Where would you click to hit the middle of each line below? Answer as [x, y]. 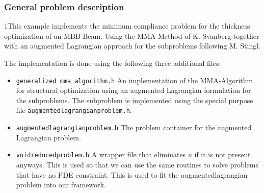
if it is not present [222, 154]
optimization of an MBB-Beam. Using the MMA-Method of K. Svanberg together [132, 35]
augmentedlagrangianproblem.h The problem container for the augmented [134, 127]
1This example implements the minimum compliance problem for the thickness [127, 26]
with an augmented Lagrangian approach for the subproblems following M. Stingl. [133, 46]
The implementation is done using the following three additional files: [113, 63]
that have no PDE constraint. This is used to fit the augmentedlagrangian [132, 174]
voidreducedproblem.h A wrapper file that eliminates [101, 154]
